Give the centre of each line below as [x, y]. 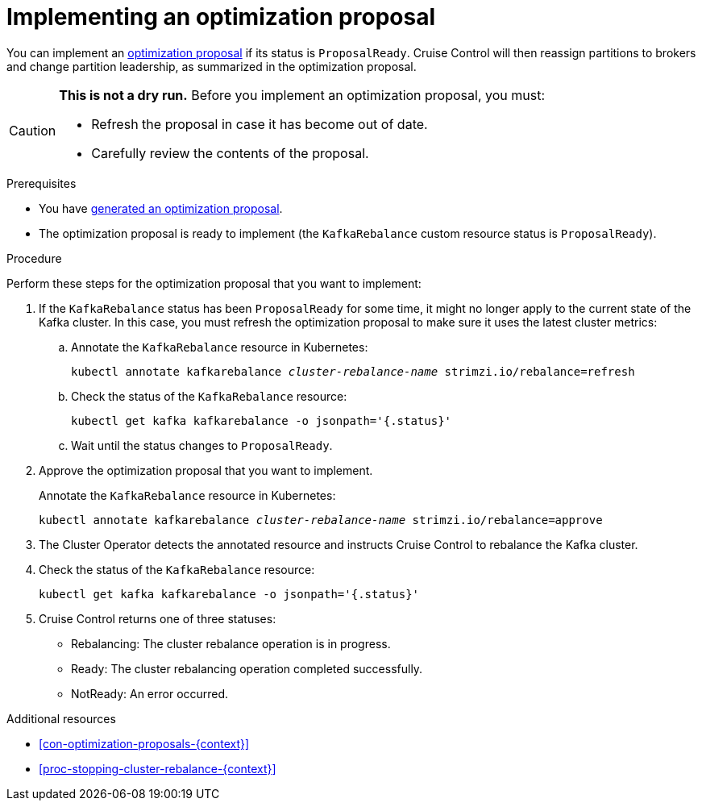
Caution [33, 130]
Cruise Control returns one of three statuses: [158, 618]
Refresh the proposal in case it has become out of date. [260, 124]
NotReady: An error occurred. [150, 693]
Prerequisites [42, 183]
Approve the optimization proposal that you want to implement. [206, 470]
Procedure [34, 258]
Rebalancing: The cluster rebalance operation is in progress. [231, 643]
